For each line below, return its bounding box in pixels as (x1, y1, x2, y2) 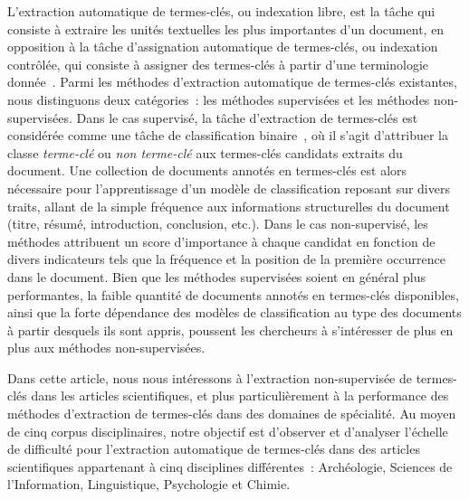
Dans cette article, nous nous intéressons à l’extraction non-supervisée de (7, 368, 412, 387)
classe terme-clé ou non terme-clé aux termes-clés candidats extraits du (7, 143, 403, 162)
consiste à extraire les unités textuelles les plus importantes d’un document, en (7, 19, 445, 38)
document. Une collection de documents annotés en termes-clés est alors (7, 161, 407, 180)
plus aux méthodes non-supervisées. (7, 338, 206, 357)
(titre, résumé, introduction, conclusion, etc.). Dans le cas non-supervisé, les (7, 214, 428, 233)
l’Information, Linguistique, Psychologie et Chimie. (7, 475, 291, 494)
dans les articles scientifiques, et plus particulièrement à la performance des (31, 386, 449, 405)
